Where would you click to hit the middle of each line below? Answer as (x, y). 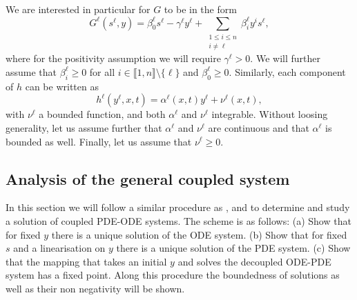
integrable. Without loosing (270, 114)
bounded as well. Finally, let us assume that (99, 141)
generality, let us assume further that (84, 127)
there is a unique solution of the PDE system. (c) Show (233, 248)
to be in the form (200, 9)
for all (102, 71)
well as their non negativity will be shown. (95, 288)
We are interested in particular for (78, 9)
